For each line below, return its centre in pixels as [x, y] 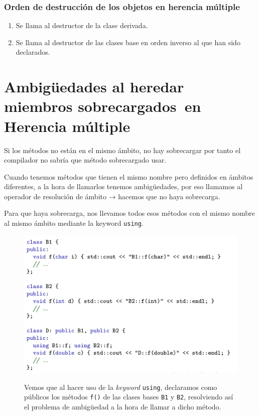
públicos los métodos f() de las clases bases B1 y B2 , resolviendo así [129, 397]
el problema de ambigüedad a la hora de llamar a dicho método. [123, 407]
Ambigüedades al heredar [94, 87]
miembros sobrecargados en [103, 106]
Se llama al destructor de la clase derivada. [82, 25]
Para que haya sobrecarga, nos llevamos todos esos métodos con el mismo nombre [129, 213]
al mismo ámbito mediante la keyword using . [74, 223]
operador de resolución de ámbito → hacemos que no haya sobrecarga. [112, 196]
